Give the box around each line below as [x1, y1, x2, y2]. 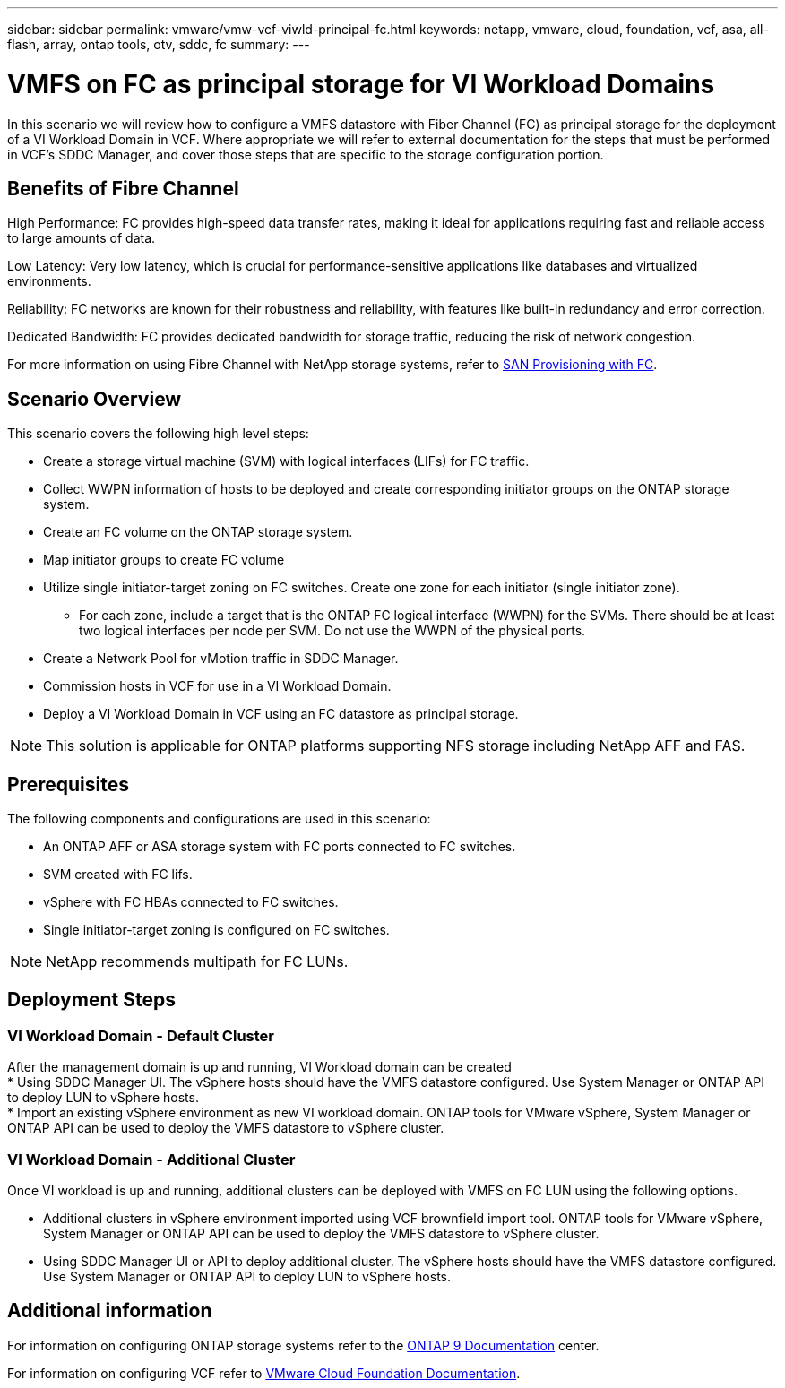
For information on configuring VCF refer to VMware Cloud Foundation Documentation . [7, 1365, 521, 1381]
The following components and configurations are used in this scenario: [7, 811, 431, 827]
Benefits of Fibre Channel [7, 177, 239, 200]
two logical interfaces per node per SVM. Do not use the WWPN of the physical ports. [79, 623, 586, 639]
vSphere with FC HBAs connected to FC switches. [43, 894, 339, 910]
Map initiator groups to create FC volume [43, 552, 285, 568]
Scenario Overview [7, 387, 182, 410]
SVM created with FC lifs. [43, 866, 193, 883]
